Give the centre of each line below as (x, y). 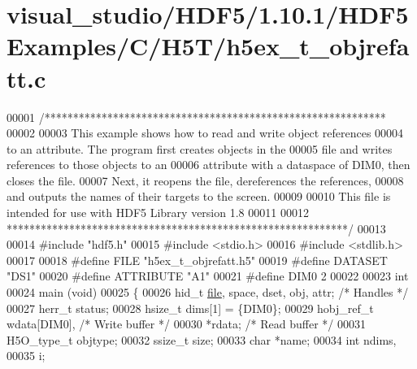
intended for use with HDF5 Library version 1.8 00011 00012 (158, 213)
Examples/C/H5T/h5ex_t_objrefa (208, 46)
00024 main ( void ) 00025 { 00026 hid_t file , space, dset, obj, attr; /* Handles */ (208, 292)
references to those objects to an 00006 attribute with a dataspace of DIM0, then (208, 165)
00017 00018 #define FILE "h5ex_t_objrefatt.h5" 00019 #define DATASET (197, 260)
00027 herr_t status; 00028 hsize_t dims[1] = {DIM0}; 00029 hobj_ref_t (190, 308)
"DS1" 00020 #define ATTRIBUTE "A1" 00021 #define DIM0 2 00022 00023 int (208, 276)
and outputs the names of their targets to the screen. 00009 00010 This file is (199, 196)
